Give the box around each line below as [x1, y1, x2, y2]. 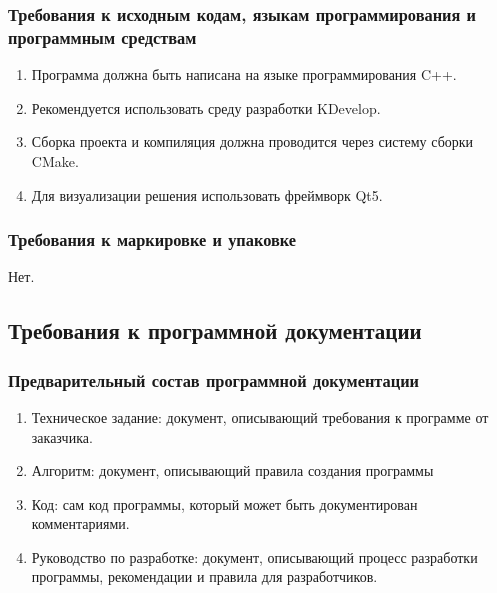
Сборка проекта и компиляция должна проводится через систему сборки [31, 131, 474, 152]
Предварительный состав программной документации [8, 367, 420, 392]
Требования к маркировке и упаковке [8, 227, 297, 252]
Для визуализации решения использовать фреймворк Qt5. [31, 184, 383, 205]
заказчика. [31, 426, 93, 447]
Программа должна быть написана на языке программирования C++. [31, 64, 457, 85]
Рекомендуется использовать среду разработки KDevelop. [31, 97, 381, 118]
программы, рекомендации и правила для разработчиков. [31, 566, 378, 587]
